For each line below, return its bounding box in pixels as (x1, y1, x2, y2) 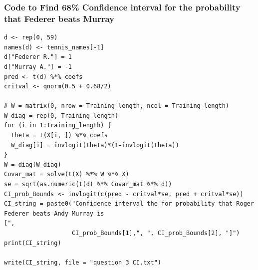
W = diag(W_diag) (4, 161, 61, 168)
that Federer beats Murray (4, 12, 114, 24)
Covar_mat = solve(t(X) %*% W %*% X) (4, 171, 129, 178)
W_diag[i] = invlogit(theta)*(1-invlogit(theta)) (11, 141, 179, 149)
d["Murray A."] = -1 (4, 63, 72, 70)
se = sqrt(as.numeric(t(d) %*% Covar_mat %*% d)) (4, 181, 172, 188)
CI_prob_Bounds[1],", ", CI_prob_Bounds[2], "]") (72, 230, 240, 237)
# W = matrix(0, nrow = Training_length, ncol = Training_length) (4, 102, 230, 110)
